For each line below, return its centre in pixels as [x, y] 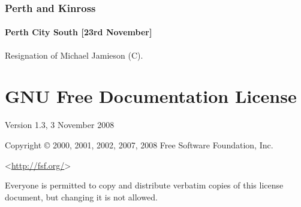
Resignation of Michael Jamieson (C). [74, 55]
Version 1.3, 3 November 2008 [60, 125]
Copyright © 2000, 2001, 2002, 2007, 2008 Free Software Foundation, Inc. [139, 144]
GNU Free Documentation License [151, 96]
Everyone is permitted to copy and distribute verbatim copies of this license [144, 185]
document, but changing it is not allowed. [81, 197]
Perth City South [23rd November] [79, 32]
